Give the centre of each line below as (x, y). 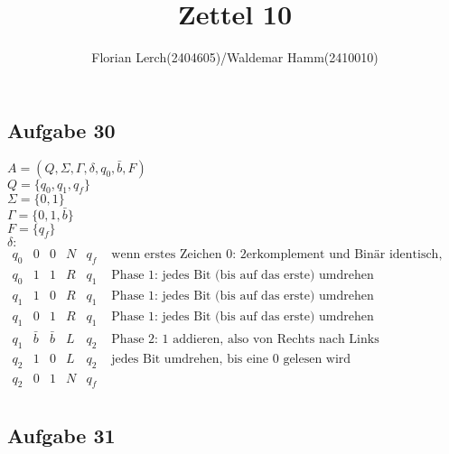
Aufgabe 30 (61, 130)
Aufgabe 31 (61, 435)
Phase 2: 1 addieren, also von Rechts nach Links (245, 339)
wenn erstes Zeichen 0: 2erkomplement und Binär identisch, (277, 255)
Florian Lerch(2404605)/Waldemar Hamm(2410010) (235, 57)
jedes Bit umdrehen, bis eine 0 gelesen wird (231, 359)
